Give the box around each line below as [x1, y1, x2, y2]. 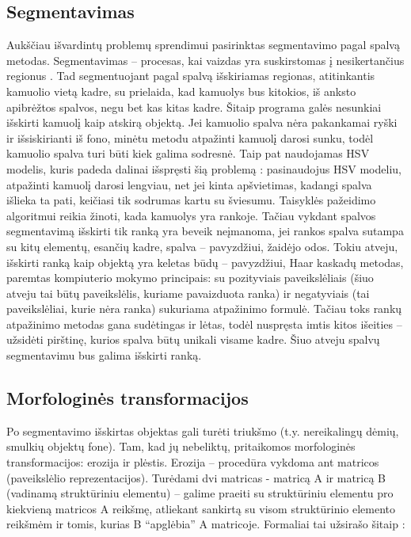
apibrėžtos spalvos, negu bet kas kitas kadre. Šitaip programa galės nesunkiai [6, 98, 382, 115]
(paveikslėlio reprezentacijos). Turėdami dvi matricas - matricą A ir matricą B [6, 469, 386, 486]
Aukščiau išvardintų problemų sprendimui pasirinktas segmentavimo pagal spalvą [6, 36, 400, 53]
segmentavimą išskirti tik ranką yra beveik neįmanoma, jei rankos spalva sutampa [6, 223, 404, 239]
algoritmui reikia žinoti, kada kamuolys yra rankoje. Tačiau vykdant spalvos [6, 207, 376, 223]
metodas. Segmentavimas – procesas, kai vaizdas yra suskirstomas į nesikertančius [6, 51, 405, 68]
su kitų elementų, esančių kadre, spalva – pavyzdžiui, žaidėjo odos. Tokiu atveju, [6, 238, 398, 254]
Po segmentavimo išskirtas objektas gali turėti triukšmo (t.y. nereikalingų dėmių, [6, 422, 399, 439]
